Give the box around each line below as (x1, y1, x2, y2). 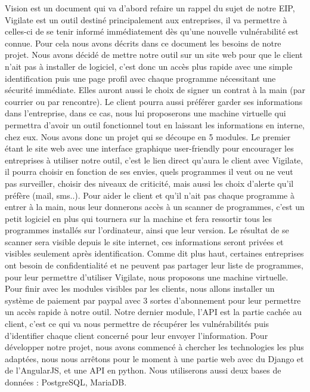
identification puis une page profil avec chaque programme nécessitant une (5, 72, 276, 84)
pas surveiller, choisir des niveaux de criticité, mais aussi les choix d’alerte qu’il (5, 177, 294, 189)
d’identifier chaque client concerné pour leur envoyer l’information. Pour (5, 329, 268, 341)
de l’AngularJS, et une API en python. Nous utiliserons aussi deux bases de (5, 364, 281, 376)
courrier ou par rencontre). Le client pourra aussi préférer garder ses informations (5, 95, 303, 107)
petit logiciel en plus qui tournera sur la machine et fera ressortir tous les (5, 212, 272, 224)
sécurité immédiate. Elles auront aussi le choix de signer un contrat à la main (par (5, 84, 305, 96)
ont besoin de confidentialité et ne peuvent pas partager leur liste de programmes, (5, 259, 303, 271)
